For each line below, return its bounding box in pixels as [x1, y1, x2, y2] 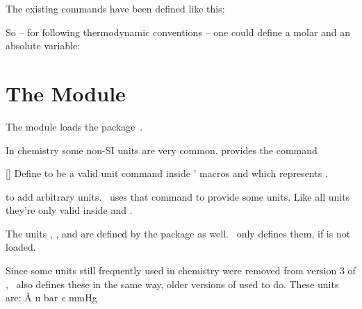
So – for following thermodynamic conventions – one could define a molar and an [6, 24, 351, 39]
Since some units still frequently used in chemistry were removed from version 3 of [6, 263, 356, 278]
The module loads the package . [6, 119, 143, 133]
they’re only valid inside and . [6, 203, 133, 217]
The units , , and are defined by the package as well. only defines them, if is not [6, 226, 351, 240]
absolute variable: [6, 38, 81, 53]
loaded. [6, 240, 36, 254]
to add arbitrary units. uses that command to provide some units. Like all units [6, 189, 350, 203]
